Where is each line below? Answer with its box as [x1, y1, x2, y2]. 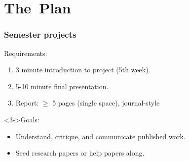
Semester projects [4, 28, 76, 41]
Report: [15, 98, 39, 108]
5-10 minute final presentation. [15, 81, 109, 91]
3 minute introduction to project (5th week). [15, 64, 151, 75]
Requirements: [4, 48, 47, 58]
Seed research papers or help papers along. [15, 148, 145, 158]
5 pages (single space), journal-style [52, 98, 160, 108]
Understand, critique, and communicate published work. [15, 131, 186, 141]
